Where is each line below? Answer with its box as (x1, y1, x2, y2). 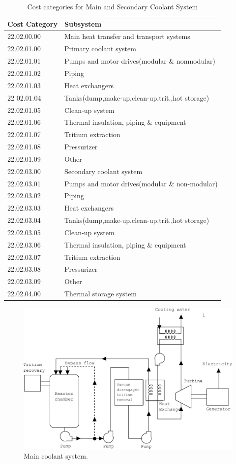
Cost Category (7, 18, 58, 29)
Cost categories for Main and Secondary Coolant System (27, 1, 198, 11)
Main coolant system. (24, 450, 88, 461)
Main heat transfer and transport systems (64, 31, 190, 41)
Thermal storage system (64, 288, 137, 299)
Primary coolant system (64, 43, 136, 54)
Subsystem (64, 18, 102, 29)
